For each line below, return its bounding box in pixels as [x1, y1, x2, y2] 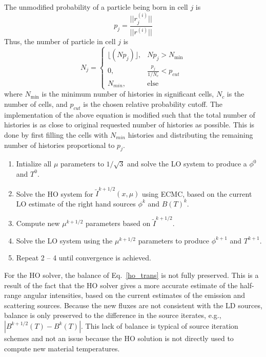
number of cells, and [4, 99, 68, 109]
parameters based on [86, 218, 151, 229]
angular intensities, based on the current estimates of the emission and [24, 290, 245, 300]
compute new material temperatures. [4, 343, 120, 353]
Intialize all [16, 158, 52, 169]
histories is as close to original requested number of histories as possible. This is [4, 119, 255, 130]
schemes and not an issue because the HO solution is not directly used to [4, 332, 234, 343]
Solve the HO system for [16, 188, 93, 199]
